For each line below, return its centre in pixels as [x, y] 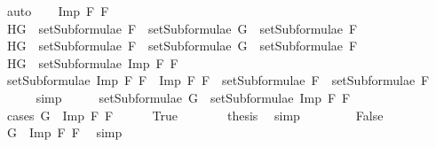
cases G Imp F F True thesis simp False [195, 115]
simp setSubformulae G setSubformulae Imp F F [193, 97]
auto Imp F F [58, 11]
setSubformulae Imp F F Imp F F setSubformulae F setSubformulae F [218, 80]
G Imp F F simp [64, 132]
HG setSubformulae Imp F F [92, 62]
